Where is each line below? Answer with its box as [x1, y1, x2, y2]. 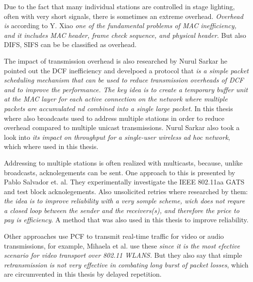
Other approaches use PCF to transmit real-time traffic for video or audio [4, 231, 224, 241]
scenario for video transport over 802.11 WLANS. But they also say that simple [4, 250, 242, 260]
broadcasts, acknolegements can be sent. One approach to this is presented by [4, 167, 236, 177]
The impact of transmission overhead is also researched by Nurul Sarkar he [4, 55, 227, 66]
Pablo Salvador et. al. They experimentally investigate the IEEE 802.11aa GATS [4, 177, 245, 187]
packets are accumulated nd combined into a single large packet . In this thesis [4, 103, 233, 113]
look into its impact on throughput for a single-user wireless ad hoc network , [4, 132, 230, 142]
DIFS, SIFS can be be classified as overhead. [4, 39, 137, 50]
